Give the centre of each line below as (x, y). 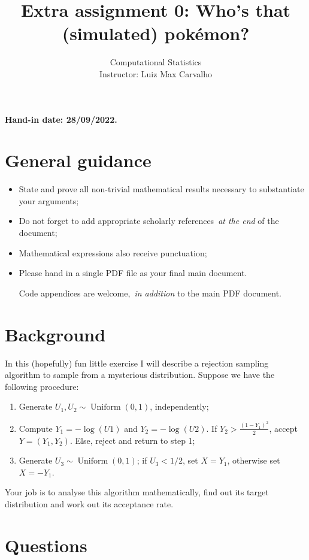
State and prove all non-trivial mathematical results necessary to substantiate (161, 189)
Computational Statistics (156, 62)
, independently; (179, 406)
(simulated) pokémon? (156, 33)
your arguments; (49, 200)
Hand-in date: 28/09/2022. (61, 119)
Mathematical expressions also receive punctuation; (113, 252)
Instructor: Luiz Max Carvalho (156, 73)
